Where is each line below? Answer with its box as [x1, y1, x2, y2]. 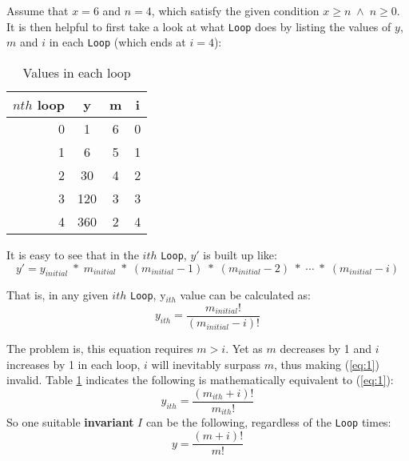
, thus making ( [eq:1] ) [273, 355, 379, 372]
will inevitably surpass [151, 355, 260, 372]
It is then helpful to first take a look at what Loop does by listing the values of [6, 18, 391, 34]
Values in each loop [22, 62, 131, 82]
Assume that [6, 2, 69, 18]
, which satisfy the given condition [151, 2, 320, 18]
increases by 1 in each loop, [6, 355, 141, 372]
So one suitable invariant [6, 414, 134, 431]
